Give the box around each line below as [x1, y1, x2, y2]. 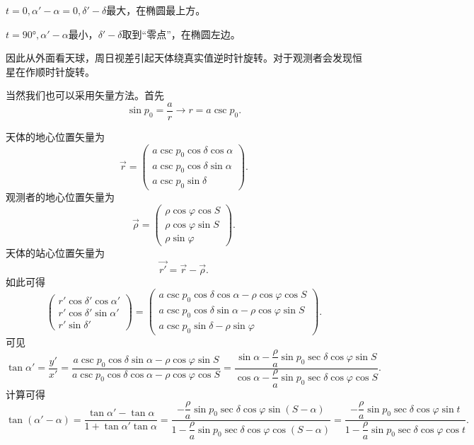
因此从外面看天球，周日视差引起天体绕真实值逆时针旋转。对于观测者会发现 [6, 50, 352, 65]
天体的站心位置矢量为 [6, 245, 105, 260]
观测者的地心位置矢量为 [6, 190, 115, 204]
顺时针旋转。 [35, 64, 95, 79]
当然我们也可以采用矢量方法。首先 [6, 88, 164, 103]
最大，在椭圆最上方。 [106, 3, 206, 17]
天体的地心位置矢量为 [6, 129, 105, 144]
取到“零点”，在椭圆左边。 [122, 26, 241, 41]
